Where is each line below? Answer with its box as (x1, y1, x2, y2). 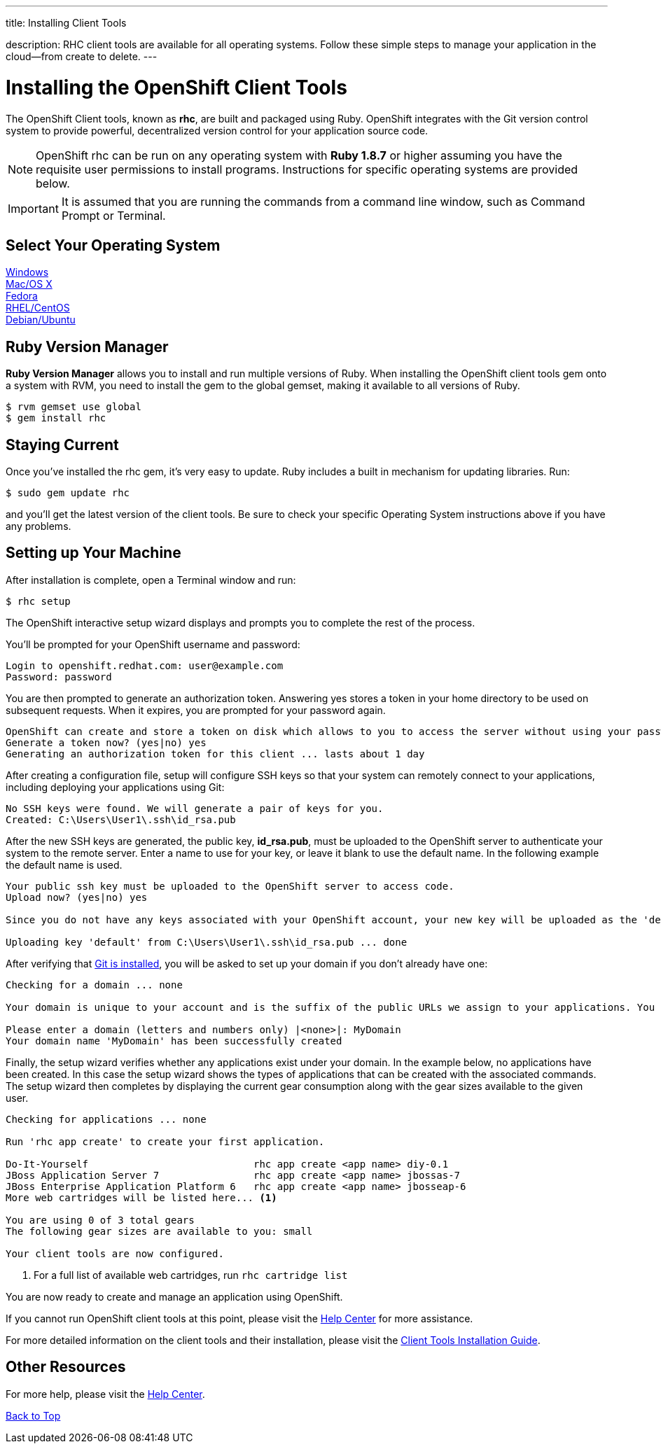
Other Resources (6, 1358, 126, 1376)
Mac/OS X (6, 278, 53, 290)
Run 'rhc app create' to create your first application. (6, 1135, 325, 1147)
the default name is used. (6, 858, 123, 871)
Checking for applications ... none (6, 1113, 207, 1125)
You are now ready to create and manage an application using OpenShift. (6, 1290, 343, 1303)
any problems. (6, 520, 71, 533)
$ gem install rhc (6, 412, 106, 424)
